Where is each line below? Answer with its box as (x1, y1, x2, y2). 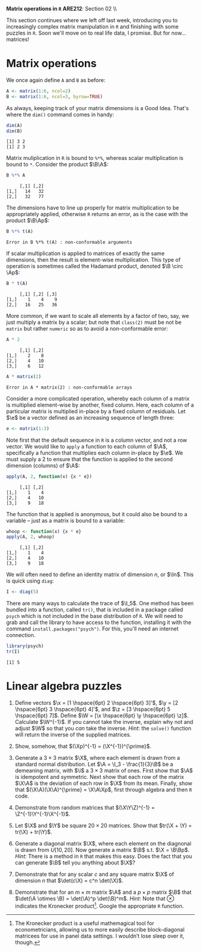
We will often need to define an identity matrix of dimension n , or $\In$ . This (6, 571, 194, 578)
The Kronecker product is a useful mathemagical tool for (14, 919, 154, 927)
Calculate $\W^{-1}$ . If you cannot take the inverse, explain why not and (14, 718, 193, 725)
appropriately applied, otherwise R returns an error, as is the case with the (6, 211, 188, 218)
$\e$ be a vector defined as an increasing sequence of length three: (6, 414, 175, 421)
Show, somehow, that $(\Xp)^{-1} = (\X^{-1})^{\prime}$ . (14, 742, 151, 750)
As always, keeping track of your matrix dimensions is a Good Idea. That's (6, 104, 189, 111)
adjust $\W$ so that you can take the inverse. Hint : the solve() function (14, 724, 191, 732)
